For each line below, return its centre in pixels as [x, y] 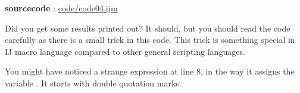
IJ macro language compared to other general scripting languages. [125, 51]
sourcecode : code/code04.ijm [61, 8]
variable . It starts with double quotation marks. [93, 83]
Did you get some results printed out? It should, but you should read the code [148, 28]
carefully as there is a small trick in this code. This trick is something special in [150, 40]
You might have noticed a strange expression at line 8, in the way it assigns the [150, 71]
